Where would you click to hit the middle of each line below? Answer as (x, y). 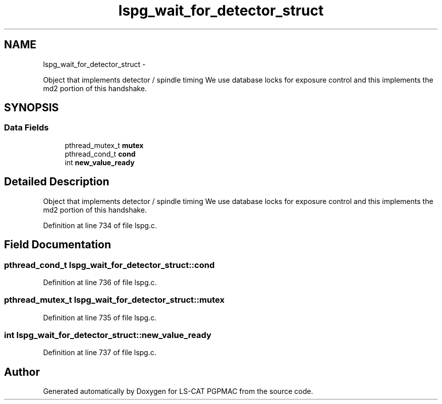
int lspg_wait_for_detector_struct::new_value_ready (108, 335)
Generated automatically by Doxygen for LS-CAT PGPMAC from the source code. (178, 391)
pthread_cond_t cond (100, 154)
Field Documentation (58, 245)
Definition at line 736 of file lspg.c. (100, 282)
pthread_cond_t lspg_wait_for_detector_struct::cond (109, 265)
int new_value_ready (100, 162)
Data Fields (26, 128)
